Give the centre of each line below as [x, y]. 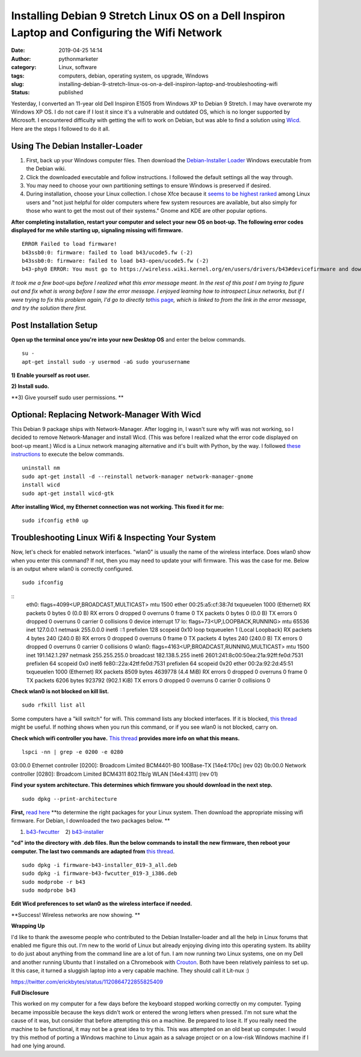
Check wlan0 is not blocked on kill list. [60, 691]
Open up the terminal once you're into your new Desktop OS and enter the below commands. [128, 339]
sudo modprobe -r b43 [54, 882]
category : [24, 67]
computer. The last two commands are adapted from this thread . [93, 851]
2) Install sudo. [30, 386]
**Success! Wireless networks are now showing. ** [76, 915]
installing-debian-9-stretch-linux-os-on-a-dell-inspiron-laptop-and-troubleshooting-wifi [168, 84]
